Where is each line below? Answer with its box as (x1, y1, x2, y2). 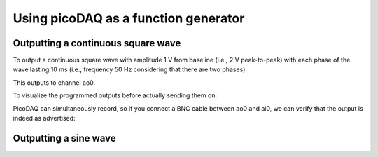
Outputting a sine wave (13, 132, 116, 144)
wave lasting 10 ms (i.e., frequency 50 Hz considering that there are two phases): (13, 65, 248, 74)
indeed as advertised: (13, 114, 76, 123)
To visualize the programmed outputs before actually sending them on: (13, 91, 217, 100)
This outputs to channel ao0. (13, 78, 96, 87)
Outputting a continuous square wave (13, 37, 181, 49)
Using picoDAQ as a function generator (13, 11, 245, 26)
